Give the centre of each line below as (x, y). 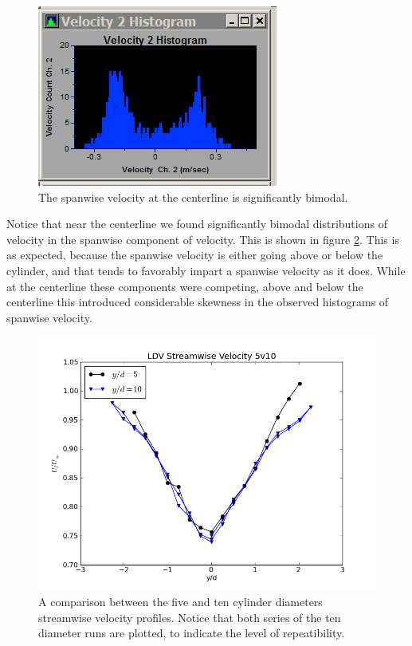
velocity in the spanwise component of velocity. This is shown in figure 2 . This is (203, 239)
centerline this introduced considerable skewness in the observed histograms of (198, 302)
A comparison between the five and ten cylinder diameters (180, 601)
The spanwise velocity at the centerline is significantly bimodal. (193, 197)
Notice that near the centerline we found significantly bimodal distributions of (197, 224)
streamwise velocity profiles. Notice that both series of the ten (190, 617)
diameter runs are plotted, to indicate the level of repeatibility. (192, 633)
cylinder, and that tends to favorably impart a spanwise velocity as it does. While (206, 270)
